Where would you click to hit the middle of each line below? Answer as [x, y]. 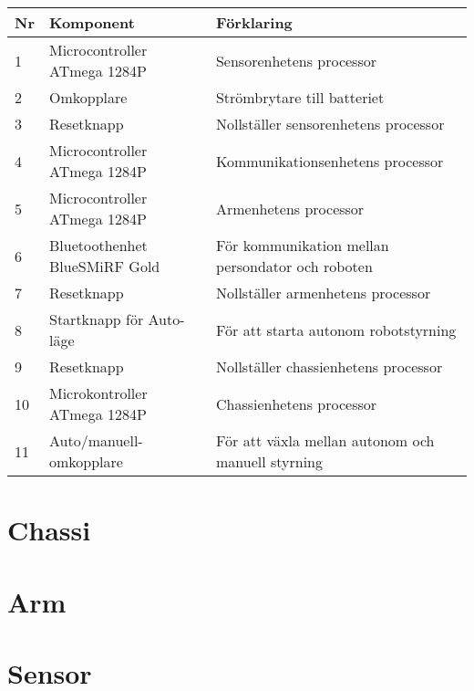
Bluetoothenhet [98, 245]
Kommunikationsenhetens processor [330, 161]
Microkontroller [98, 393]
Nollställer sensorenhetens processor [330, 124]
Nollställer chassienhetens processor [329, 366]
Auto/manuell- [96, 440]
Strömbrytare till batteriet [300, 97]
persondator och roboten [294, 266]
